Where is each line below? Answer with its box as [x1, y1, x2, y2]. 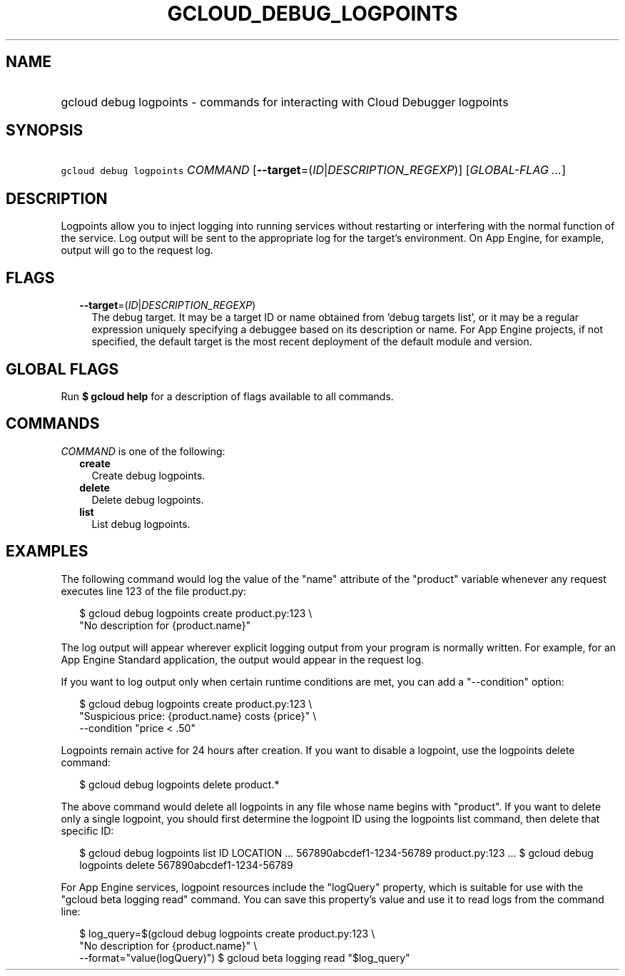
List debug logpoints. [91, 517, 190, 530]
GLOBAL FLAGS [6, 360, 119, 378]
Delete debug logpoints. [91, 493, 204, 506]
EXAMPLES [6, 542, 88, 561]
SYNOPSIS [6, 121, 83, 140]
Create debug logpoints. [91, 469, 205, 482]
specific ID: [61, 824, 114, 837]
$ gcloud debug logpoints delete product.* [79, 778, 280, 791]
